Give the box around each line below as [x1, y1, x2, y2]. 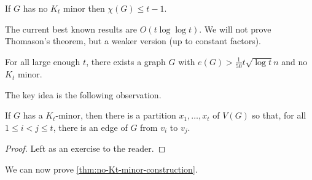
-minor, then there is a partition [55, 109, 176, 122]
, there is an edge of [53, 120, 128, 133]
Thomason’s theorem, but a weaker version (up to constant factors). [5, 34, 262, 47]
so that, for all [252, 109, 306, 122]
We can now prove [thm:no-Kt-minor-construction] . [5, 162, 198, 175]
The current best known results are [5, 22, 138, 35]
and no [281, 55, 308, 68]
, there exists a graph [86, 55, 166, 68]
